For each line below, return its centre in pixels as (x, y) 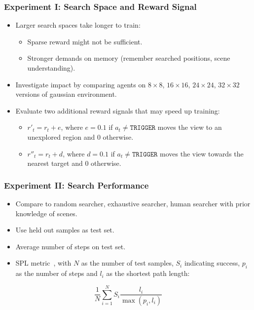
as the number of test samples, (127, 263)
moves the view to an (190, 127)
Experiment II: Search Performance (76, 185)
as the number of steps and (56, 273)
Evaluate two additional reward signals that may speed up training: (118, 110)
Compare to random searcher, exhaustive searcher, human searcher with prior (133, 203)
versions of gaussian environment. (66, 94)
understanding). (51, 68)
